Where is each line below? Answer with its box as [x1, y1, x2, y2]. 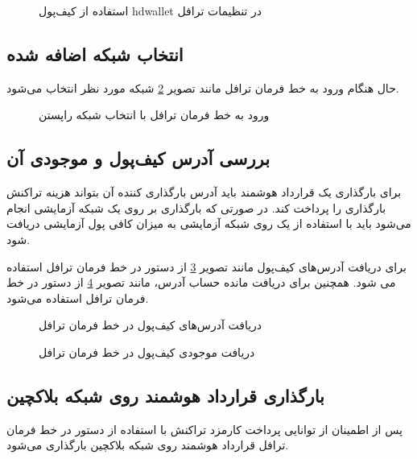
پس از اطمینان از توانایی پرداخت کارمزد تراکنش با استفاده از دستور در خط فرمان [6, 420, 403, 437]
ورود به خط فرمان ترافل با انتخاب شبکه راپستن [39, 106, 270, 123]
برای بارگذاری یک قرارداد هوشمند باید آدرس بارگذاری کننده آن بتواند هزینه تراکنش [6, 184, 402, 201]
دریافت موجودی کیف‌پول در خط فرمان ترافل [39, 343, 255, 360]
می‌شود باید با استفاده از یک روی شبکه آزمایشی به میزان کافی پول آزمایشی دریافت [6, 215, 411, 232]
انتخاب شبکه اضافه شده [6, 41, 184, 66]
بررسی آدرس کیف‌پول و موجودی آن [6, 146, 270, 171]
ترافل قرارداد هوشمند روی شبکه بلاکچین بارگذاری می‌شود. [6, 436, 289, 453]
